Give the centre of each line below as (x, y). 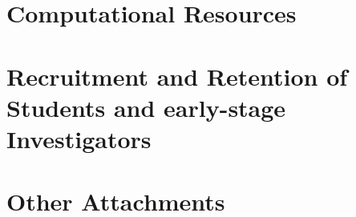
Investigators (79, 138)
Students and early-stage (146, 107)
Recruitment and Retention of (177, 76)
